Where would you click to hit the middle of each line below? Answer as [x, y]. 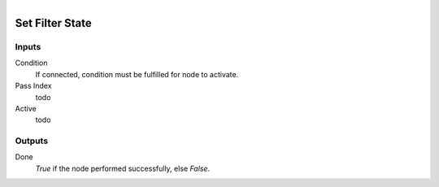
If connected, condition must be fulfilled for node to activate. [137, 74]
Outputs [32, 141]
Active [26, 108]
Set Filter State [54, 23]
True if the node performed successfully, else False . [123, 168]
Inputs [28, 46]
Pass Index [33, 86]
